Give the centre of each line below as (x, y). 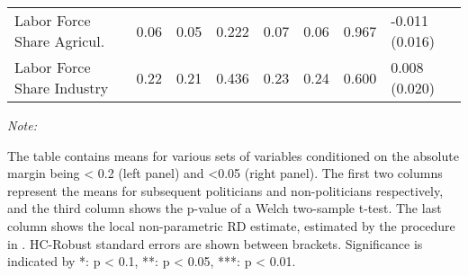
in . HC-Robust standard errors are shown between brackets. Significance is (215, 243)
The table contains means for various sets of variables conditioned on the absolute (233, 155)
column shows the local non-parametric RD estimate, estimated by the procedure (231, 225)
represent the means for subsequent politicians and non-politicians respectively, (225, 190)
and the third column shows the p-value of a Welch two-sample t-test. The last (225, 208)
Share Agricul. (60, 41)
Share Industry (62, 88)
